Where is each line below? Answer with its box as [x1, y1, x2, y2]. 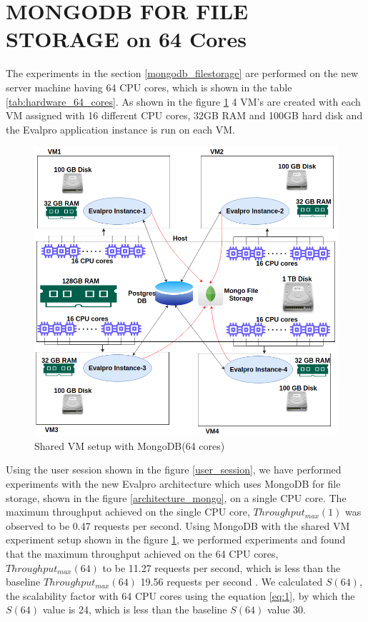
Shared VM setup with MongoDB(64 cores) [34, 438, 225, 453]
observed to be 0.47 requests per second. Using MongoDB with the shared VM [6, 518, 350, 533]
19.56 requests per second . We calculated [140, 574, 323, 589]
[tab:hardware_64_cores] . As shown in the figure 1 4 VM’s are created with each [6, 94, 361, 109]
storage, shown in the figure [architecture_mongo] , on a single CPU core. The [6, 490, 347, 505]
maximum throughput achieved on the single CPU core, [6, 504, 250, 519]
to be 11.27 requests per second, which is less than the [102, 560, 341, 575]
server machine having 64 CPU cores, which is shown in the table [6, 79, 292, 94]
